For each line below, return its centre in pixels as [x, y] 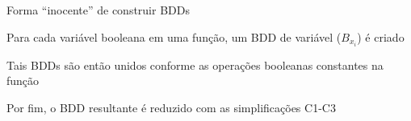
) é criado [381, 36]
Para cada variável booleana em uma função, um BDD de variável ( [174, 36]
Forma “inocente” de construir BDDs [98, 10]
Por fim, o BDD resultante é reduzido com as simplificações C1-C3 [171, 107]
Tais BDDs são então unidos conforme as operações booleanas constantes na [195, 65]
